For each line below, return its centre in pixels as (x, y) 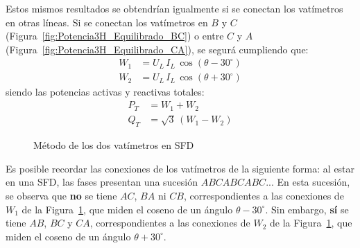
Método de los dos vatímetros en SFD (114, 145)
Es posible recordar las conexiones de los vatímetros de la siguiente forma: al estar (180, 168)
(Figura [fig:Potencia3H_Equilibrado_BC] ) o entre (115, 36)
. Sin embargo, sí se (307, 209)
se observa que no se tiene (61, 195)
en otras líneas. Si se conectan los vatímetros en (107, 22)
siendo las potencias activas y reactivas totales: (105, 92)
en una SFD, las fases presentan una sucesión (102, 182)
